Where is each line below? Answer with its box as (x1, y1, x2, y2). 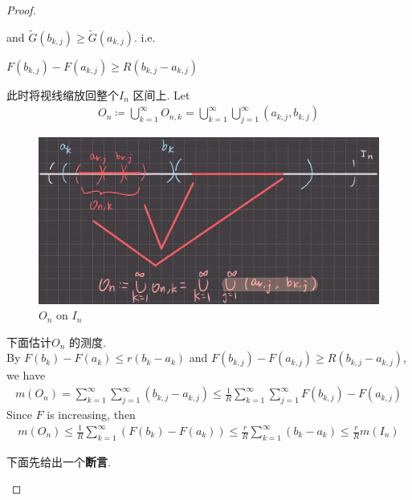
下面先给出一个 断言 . (6, 453, 111, 470)
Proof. (6, 2, 36, 18)
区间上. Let (133, 86, 190, 103)
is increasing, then (47, 405, 136, 422)
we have (6, 367, 46, 384)
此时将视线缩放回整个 (6, 86, 119, 103)
